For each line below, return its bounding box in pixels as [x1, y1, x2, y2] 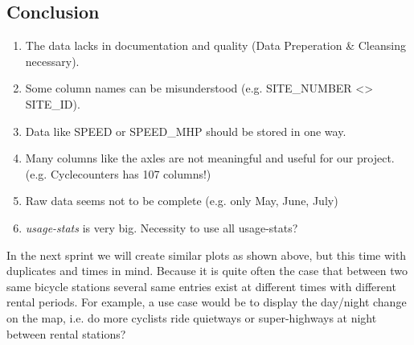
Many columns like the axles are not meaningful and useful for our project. [25, 150, 395, 166]
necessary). [25, 52, 80, 69]
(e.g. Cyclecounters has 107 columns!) [25, 165, 211, 182]
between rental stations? [6, 325, 126, 342]
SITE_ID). [25, 95, 80, 112]
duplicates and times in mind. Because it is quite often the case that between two [6, 262, 408, 279]
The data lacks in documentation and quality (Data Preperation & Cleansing [25, 37, 406, 54]
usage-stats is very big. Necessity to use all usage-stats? [25, 219, 298, 236]
